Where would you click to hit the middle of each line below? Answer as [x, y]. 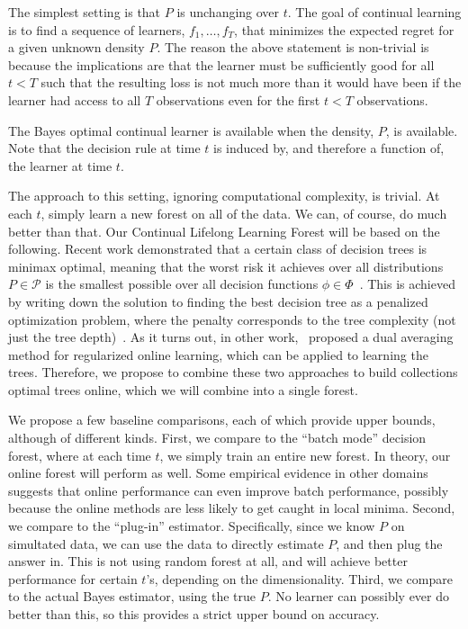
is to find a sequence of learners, [97, 29]
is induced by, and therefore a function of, [328, 148]
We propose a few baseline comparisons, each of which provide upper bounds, [222, 420]
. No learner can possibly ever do [359, 596]
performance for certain [73, 578]
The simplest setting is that [85, 12]
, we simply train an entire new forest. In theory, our [305, 455]
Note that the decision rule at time [104, 148]
